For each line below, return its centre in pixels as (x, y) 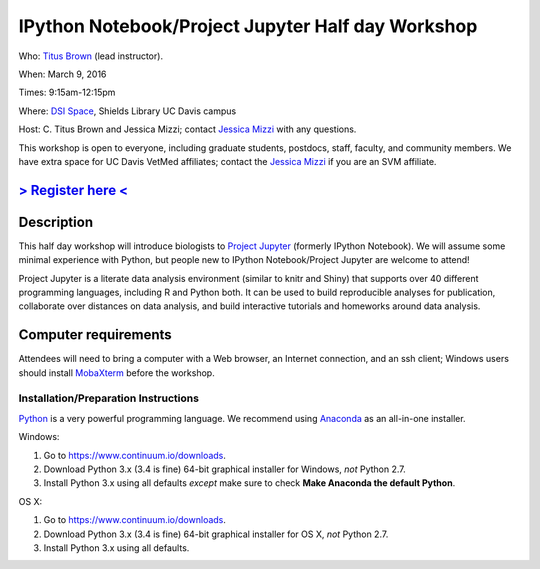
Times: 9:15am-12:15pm (67, 92)
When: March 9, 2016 (62, 74)
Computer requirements (95, 335)
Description (56, 221)
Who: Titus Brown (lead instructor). (91, 56)
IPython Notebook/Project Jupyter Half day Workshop (248, 26)
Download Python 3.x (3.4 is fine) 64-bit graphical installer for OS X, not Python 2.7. (216, 534)
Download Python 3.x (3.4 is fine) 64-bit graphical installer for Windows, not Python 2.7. (225, 469)
